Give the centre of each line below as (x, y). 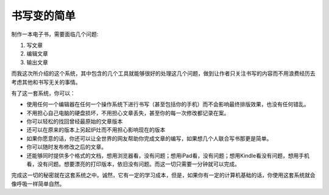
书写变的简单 (44, 16)
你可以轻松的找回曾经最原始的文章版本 (75, 121)
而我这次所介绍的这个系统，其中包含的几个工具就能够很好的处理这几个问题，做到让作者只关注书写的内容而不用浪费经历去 (163, 74)
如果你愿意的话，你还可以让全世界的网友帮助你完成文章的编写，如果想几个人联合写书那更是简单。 (149, 138)
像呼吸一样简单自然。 (38, 183)
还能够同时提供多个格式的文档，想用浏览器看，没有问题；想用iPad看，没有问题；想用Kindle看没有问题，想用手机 (168, 155)
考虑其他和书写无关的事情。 (46, 82)
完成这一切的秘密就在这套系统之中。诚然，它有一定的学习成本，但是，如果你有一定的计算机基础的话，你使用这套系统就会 (163, 175)
